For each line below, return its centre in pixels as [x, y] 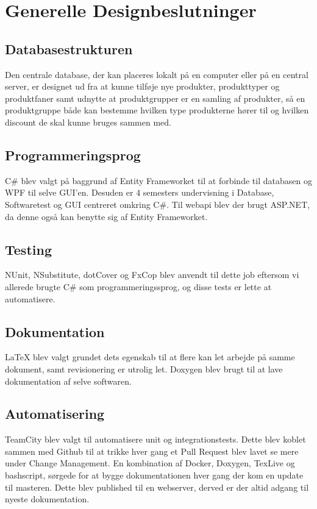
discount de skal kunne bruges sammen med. [88, 122]
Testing [28, 249]
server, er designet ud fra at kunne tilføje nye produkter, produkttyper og [142, 86]
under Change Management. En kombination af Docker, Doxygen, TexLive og [150, 463]
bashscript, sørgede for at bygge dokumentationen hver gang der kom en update [154, 475]
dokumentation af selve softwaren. [68, 381]
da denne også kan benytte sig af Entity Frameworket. [106, 216]
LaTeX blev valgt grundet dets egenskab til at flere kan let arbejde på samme [150, 357]
